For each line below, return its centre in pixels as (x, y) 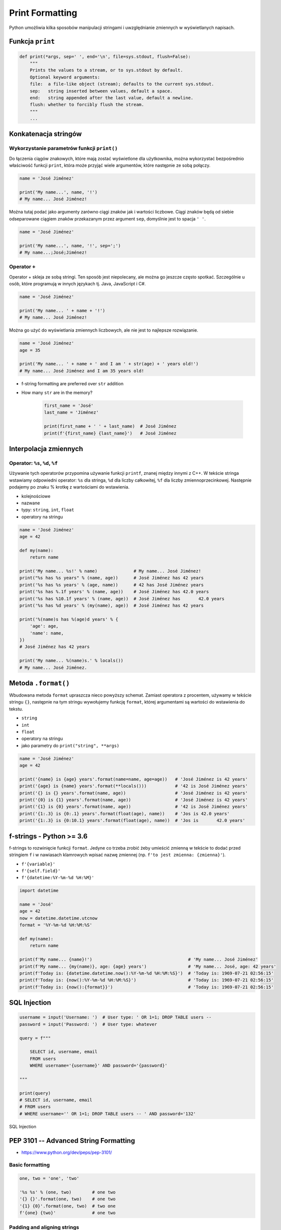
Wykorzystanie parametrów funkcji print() (63, 149)
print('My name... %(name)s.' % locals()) (71, 661)
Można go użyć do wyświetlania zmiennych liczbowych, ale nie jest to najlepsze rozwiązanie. (104, 330)
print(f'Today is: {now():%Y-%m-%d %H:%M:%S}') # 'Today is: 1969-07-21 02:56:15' (147, 980)
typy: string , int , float (48, 510)
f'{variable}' (38, 864)
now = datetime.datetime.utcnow (59, 918)
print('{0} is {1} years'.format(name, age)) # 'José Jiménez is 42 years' (134, 800)
